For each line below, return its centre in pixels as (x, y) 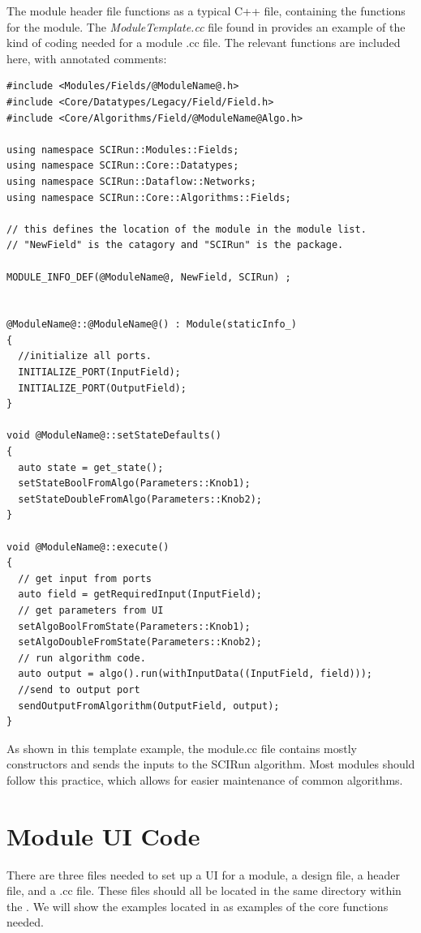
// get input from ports (85, 578)
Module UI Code (103, 835)
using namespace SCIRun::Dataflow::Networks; (131, 181)
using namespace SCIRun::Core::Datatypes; (123, 166)
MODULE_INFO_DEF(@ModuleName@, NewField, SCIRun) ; (149, 277)
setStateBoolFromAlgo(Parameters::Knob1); (134, 484)
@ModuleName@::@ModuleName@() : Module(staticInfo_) (152, 325)
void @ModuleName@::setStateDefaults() (114, 436)
